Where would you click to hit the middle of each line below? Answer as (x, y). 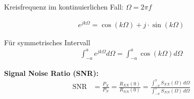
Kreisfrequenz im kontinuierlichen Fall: (64, 7)
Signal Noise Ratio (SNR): (51, 73)
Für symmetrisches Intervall (47, 42)
